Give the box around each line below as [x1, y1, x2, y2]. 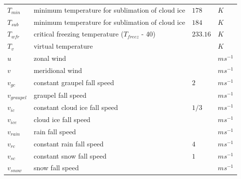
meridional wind [33, 65, 82, 75]
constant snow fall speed [33, 150, 107, 161]
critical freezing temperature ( [33, 29, 124, 39]
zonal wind [33, 53, 66, 63]
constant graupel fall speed [33, 77, 114, 88]
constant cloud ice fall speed [33, 102, 118, 112]
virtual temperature [33, 41, 93, 51]
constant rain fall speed [33, 138, 104, 148]
